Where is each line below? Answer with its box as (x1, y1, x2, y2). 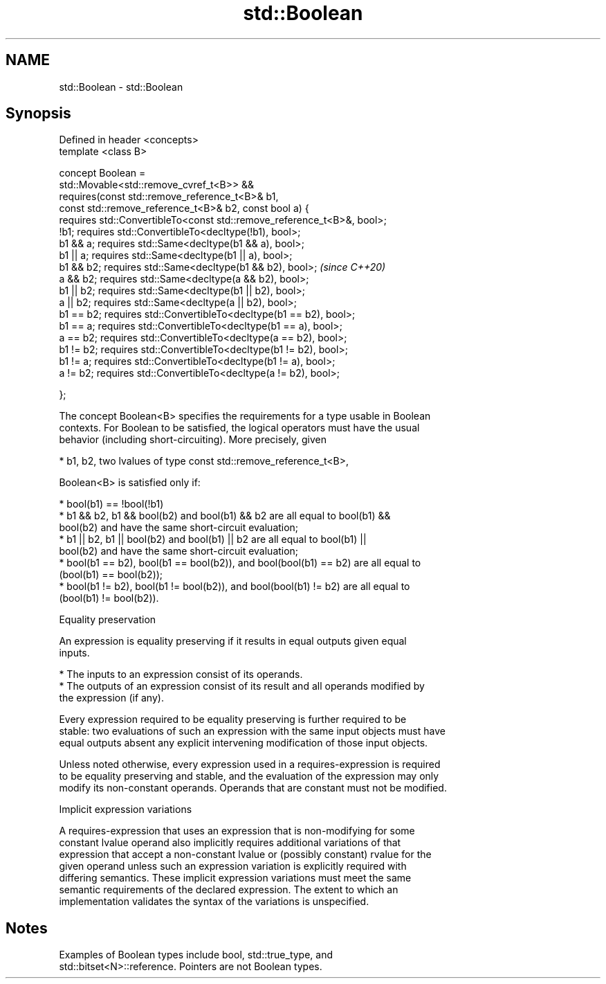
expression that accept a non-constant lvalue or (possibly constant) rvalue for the (59, 848, 432, 861)
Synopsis (6, 105, 71, 123)
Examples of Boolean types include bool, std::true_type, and (59, 949, 333, 961)
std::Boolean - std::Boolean (59, 80, 183, 93)
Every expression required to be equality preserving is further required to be (59, 713, 407, 726)
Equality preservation (59, 614, 156, 626)
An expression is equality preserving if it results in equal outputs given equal (59, 635, 407, 647)
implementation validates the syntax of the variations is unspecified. (59, 895, 369, 908)
